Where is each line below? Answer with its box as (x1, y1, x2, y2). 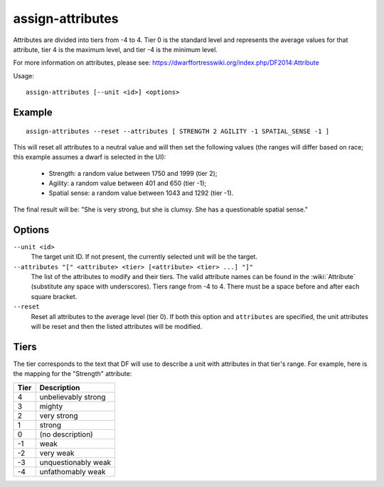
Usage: (13, 71, 35, 80)
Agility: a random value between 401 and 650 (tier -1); (48, 179, 206, 188)
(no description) (39, 429, 94, 439)
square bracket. (31, 292, 78, 300)
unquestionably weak (39, 457, 112, 467)
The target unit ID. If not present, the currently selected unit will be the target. (31, 253, 257, 261)
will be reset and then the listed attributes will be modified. (31, 322, 203, 330)
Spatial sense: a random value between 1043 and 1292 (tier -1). (48, 189, 234, 197)
